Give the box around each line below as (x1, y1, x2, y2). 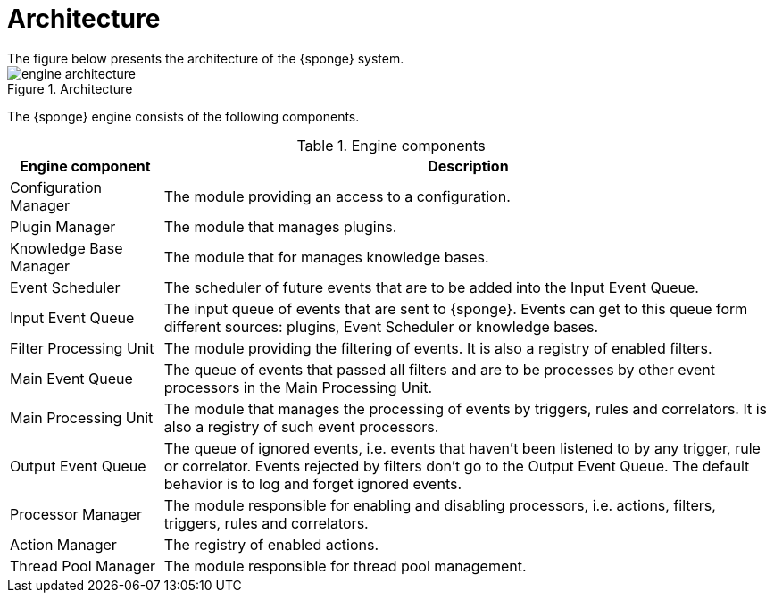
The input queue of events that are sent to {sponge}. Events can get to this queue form (163, 299, 748, 318)
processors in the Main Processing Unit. (163, 378, 433, 396)
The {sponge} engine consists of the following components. (7, 108, 360, 124)
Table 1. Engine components (296, 136, 486, 154)
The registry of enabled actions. (163, 535, 379, 554)
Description (428, 156, 509, 175)
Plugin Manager (10, 217, 116, 236)
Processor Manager (10, 504, 143, 523)
